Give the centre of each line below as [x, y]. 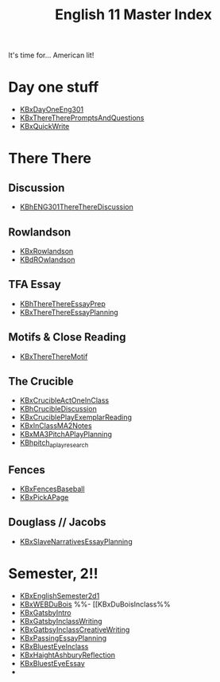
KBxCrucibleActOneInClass [64, 400]
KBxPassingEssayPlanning [63, 637]
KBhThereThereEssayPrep [62, 303]
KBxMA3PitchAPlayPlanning [66, 435]
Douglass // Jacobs [57, 522]
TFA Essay [35, 284]
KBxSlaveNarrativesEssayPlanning [76, 541]
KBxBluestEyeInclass [54, 646]
